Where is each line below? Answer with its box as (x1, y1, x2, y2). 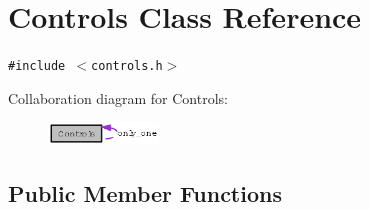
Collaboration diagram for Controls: (8, 87, 228, 108)
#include (8, 59, 66, 74)
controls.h (91, 59, 163, 74)
